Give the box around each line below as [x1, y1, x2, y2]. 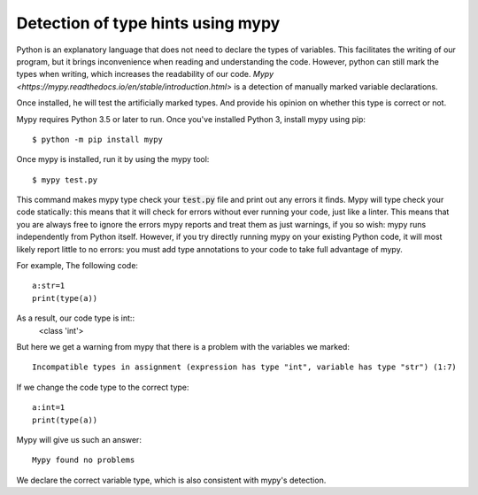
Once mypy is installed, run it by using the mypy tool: [16, 154, 210, 165]
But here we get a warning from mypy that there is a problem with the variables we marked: [16, 341, 350, 352]
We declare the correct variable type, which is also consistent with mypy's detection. [16, 475, 327, 485]
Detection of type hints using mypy [16, 13, 281, 33]
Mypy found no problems [32, 455, 135, 465]
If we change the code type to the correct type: [16, 382, 189, 392]
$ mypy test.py [32, 174, 98, 185]
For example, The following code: [16, 260, 139, 271]
